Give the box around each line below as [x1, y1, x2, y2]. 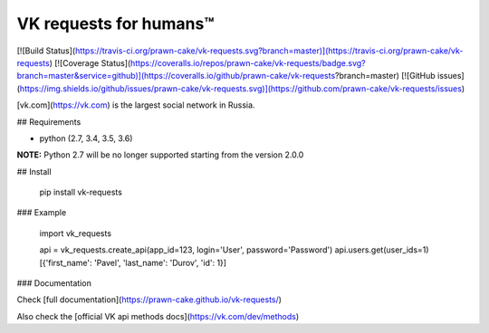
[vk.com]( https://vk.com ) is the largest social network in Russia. [16, 100, 255, 110]
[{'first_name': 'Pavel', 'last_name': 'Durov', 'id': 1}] [39, 257, 226, 268]
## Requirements [16, 116, 81, 127]
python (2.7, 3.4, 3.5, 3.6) [39, 132, 133, 144]
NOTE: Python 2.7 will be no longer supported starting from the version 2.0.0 [16, 149, 304, 160]
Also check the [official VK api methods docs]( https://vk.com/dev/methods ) [16, 310, 300, 321]
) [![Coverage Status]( [49, 57, 131, 68]
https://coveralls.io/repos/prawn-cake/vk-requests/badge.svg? [129, 57, 366, 68]
